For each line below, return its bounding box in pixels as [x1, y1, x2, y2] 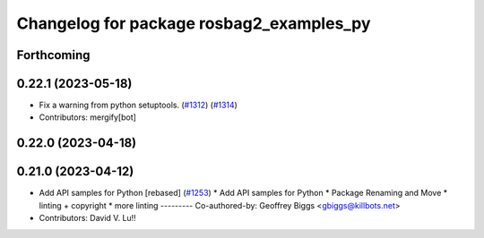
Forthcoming [16, 47, 91, 63]
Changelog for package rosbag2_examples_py [16, 13, 371, 33]
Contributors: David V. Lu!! [39, 213, 136, 224]
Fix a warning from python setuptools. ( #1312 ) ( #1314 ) [39, 99, 238, 111]
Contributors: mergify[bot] [39, 112, 136, 123]
